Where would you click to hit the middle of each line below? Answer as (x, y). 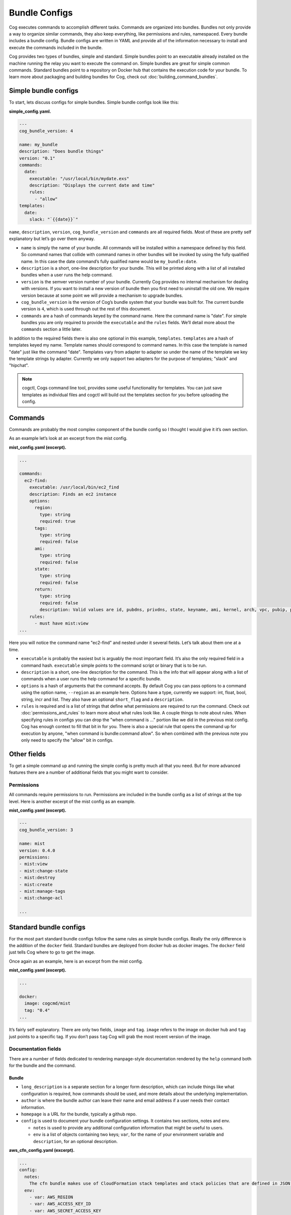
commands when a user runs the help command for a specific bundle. (91, 679)
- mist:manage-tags (42, 891)
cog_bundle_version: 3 (46, 830)
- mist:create (36, 884)
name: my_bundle (39, 144)
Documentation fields (35, 1049)
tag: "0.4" (37, 1010)
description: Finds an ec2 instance (73, 494)
